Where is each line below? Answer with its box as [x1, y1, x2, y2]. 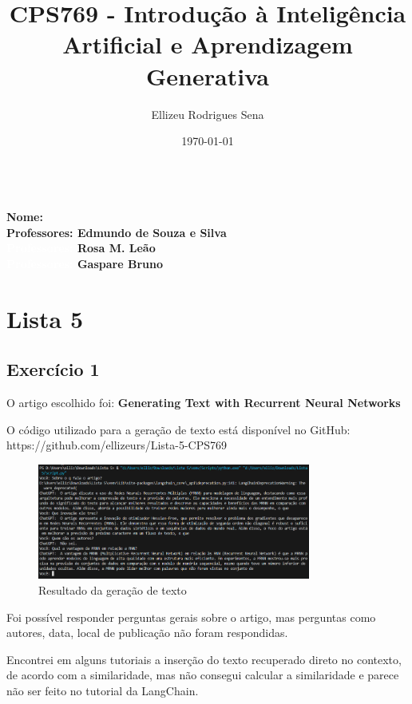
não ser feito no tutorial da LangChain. [6, 682, 199, 698]
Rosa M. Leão [77, 239, 156, 256]
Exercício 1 [6, 357, 100, 382]
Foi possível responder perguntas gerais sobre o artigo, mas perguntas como [6, 608, 376, 625]
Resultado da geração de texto [38, 582, 187, 598]
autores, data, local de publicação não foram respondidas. [6, 624, 288, 641]
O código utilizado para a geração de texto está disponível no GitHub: [6, 421, 351, 437]
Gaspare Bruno [77, 255, 163, 272]
